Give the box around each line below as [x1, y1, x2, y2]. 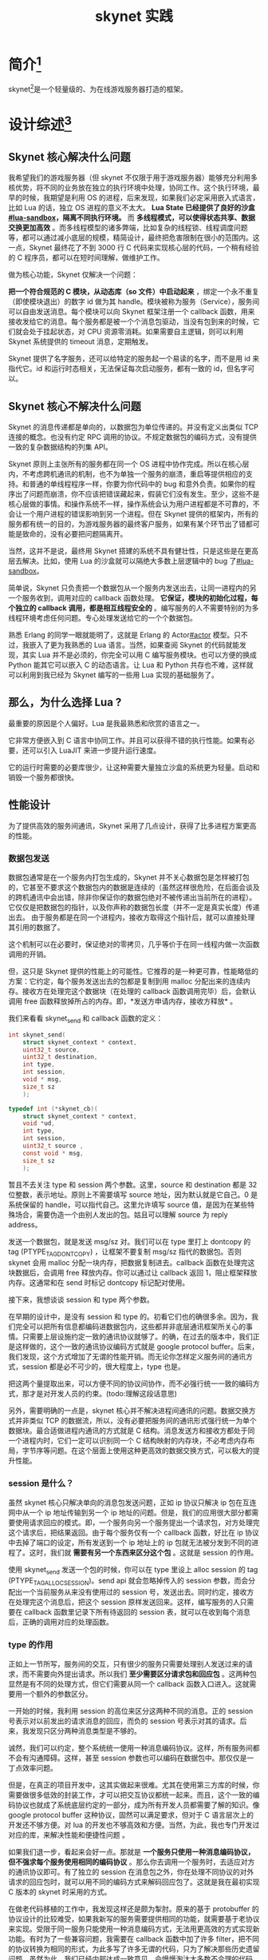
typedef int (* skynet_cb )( [8, 1104, 98, 1112]
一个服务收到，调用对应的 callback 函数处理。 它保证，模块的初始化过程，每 [8, 593, 258, 603]
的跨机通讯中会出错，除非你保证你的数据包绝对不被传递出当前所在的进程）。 [8, 892, 257, 902]
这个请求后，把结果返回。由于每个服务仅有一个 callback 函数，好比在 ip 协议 [8, 1527, 259, 1537]
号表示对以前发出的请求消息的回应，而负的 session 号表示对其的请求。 [8, 1716, 241, 1726]
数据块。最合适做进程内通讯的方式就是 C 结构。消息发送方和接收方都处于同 [8, 1426, 255, 1435]
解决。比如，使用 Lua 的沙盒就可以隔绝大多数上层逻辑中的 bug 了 [22, 557, 237, 566]
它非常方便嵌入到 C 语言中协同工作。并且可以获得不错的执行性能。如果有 [8, 735, 249, 744]
